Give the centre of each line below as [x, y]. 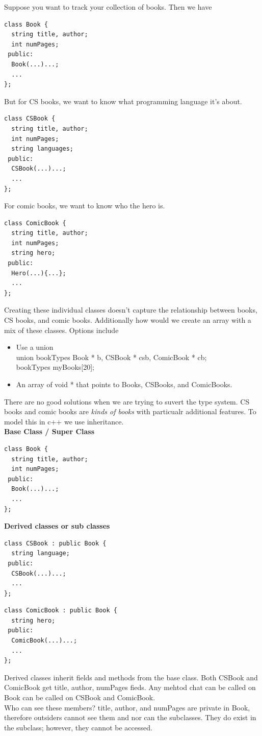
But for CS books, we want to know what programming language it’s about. [123, 101]
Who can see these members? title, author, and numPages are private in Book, [127, 707]
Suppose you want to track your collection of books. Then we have [108, 7]
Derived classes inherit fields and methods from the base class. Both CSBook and [131, 677]
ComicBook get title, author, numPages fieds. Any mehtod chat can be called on [130, 687]
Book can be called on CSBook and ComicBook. [80, 697]
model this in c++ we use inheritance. [64, 421]
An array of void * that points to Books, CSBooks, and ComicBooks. [124, 384]
